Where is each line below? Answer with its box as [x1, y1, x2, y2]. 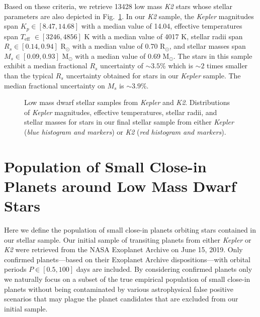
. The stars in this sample [173, 50, 252, 61]
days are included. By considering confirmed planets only [76, 264, 252, 274]
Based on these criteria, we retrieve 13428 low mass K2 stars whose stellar [4, 1, 233, 11]
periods [4, 264, 27, 274]
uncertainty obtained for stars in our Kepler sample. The [66, 70, 241, 81]
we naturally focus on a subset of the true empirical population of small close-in [4, 274, 250, 284]
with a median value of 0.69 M [75, 50, 169, 61]
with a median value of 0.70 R [72, 41, 165, 51]
